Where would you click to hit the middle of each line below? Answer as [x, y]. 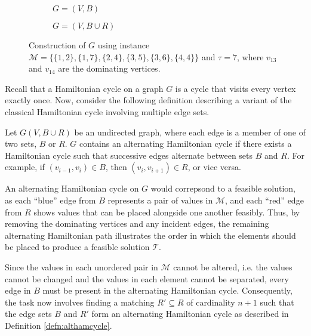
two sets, [21, 144]
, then [116, 167]
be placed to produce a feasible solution [77, 247]
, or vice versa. [214, 167]
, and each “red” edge [264, 200]
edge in [18, 290]
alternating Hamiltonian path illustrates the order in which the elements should [150, 235]
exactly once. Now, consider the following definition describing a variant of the [148, 100]
